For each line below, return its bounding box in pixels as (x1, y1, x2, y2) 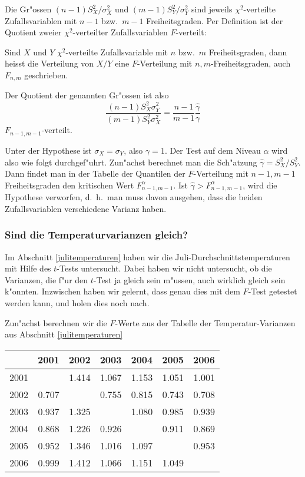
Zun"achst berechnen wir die (5, 316, 107, 329)
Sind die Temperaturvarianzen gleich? (5, 227, 188, 242)
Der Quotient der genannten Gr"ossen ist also (5, 89, 169, 101)
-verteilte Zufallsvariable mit (65, 45, 168, 58)
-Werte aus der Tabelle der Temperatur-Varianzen (115, 316, 296, 329)
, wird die (243, 178, 277, 191)
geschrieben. (24, 68, 68, 81)
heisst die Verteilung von (5, 57, 94, 69)
